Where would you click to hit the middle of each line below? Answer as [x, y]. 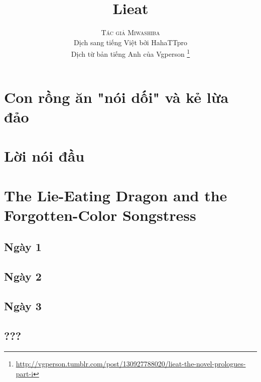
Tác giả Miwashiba [130, 32]
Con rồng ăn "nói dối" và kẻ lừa [116, 97]
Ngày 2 [23, 276]
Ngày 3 [23, 305]
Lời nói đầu [44, 156]
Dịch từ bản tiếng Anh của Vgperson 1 [130, 53]
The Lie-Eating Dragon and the [116, 195]
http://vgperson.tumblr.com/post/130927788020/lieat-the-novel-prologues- [131, 364]
